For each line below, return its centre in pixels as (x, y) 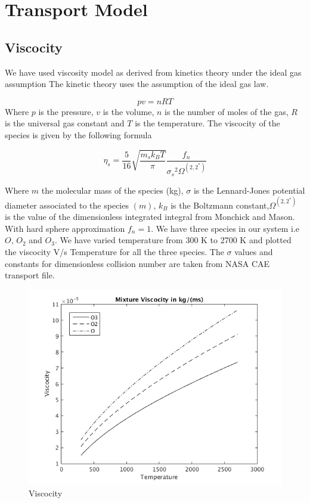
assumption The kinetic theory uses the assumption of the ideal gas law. (137, 84)
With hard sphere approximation (65, 228)
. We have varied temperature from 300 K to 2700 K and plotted (173, 240)
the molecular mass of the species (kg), (112, 190)
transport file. (30, 275)
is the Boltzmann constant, (220, 205)
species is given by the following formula (78, 134)
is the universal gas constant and (65, 123)
